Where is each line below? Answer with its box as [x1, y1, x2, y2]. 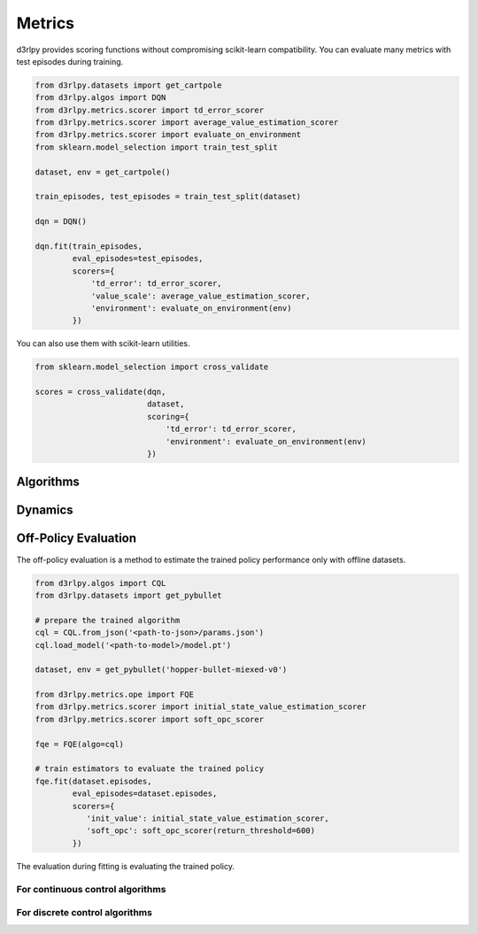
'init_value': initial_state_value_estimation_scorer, [86, 813, 329, 823]
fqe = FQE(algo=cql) [35, 739, 124, 749]
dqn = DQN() [35, 217, 88, 227]
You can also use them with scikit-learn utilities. [16, 338, 190, 349]
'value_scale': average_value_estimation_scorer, [90, 290, 311, 301]
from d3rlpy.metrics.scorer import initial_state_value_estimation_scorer [35, 702, 367, 712]
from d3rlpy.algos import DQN [35, 93, 166, 103]
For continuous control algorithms [16, 883, 166, 895]
